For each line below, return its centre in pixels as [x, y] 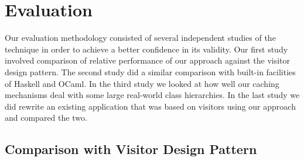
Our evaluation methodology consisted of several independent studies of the [140, 38]
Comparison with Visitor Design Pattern [131, 149]
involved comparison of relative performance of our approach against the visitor [148, 60]
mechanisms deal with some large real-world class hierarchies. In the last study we [152, 95]
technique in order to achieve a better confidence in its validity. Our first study [146, 49]
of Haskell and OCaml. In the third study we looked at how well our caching [142, 83]
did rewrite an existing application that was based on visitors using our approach [150, 106]
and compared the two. [46, 118]
